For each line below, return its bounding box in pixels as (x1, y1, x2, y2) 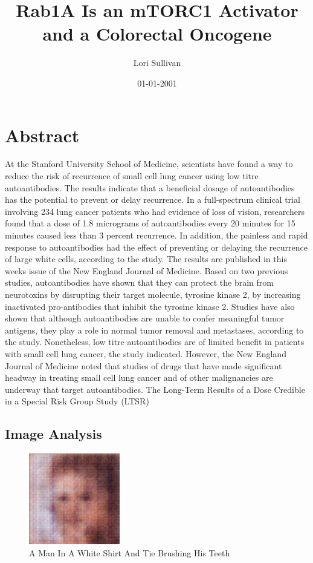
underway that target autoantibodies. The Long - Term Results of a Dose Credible (5, 383, 305, 395)
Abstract (5, 122, 80, 147)
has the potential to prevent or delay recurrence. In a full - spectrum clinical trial (5, 193, 300, 206)
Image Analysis (5, 424, 102, 443)
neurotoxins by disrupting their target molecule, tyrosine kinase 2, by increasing (5, 288, 301, 300)
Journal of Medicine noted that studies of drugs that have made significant (5, 359, 282, 372)
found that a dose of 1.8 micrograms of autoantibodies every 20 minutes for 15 (5, 217, 295, 229)
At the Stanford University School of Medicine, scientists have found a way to (5, 157, 293, 170)
